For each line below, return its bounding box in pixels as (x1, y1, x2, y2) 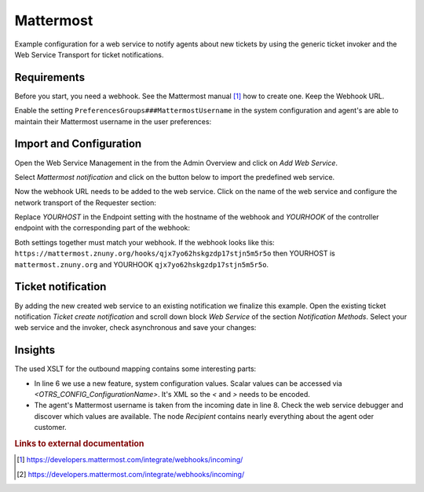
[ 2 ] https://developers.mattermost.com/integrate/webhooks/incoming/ (16, 469, 245, 479)
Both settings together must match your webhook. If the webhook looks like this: (14, 237, 275, 247)
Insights (14, 343, 56, 357)
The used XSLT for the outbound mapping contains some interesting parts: (14, 364, 257, 373)
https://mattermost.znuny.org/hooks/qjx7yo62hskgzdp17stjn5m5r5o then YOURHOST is (14, 248, 335, 259)
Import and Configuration (14, 138, 142, 151)
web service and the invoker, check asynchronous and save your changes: (14, 323, 257, 332)
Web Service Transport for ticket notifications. (14, 50, 164, 59)
